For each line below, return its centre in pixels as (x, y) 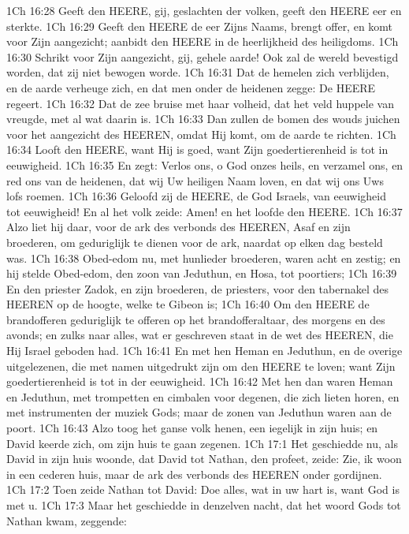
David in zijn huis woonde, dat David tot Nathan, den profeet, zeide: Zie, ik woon (204, 459)
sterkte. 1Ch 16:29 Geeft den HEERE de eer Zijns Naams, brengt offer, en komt (200, 26)
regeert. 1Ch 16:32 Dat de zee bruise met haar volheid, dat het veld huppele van (200, 103)
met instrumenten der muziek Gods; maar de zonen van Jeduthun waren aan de (199, 412)
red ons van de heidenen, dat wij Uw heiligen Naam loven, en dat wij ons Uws (195, 180)
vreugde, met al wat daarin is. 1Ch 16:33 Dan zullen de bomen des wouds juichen (203, 119)
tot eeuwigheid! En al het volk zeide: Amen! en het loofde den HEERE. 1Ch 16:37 (204, 211)
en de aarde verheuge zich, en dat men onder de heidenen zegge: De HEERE (191, 87)
